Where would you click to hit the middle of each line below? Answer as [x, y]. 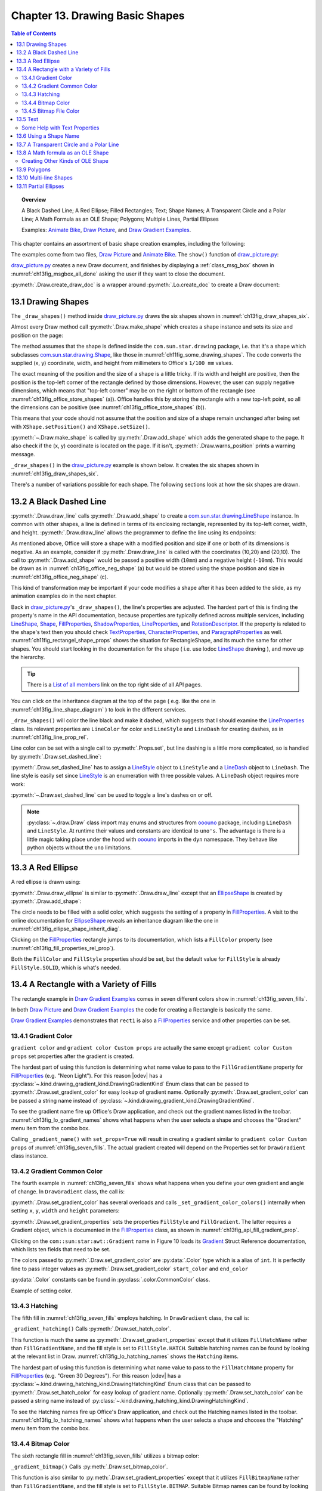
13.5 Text [27, 119]
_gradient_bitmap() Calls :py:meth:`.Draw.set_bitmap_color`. [89, 1467]
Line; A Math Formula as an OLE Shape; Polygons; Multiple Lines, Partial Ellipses [120, 219]
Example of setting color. [42, 1291]
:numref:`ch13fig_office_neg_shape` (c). [60, 577]
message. [23, 454]
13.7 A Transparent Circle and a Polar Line [68, 144]
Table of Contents [34, 33]
